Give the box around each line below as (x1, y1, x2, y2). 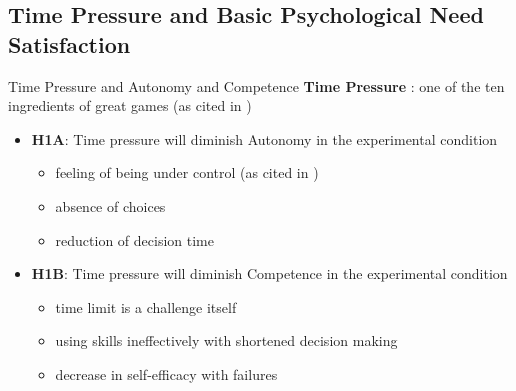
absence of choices (55, 195, 166, 216)
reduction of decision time (55, 229, 214, 250)
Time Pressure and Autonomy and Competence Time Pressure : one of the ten (8, 75, 505, 96)
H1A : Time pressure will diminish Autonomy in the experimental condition (31, 128, 498, 149)
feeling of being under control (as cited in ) (55, 162, 319, 183)
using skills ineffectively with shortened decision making (55, 330, 398, 351)
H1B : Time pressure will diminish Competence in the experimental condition (31, 263, 508, 284)
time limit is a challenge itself (55, 296, 237, 317)
